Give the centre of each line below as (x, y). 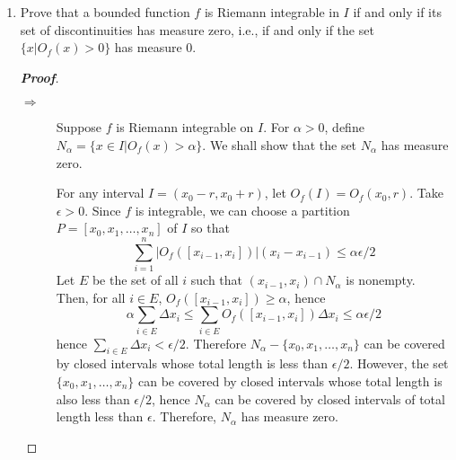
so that (210, 228)
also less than (93, 398)
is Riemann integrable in (272, 12)
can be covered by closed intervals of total (330, 398)
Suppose (79, 127)
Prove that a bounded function (105, 12)
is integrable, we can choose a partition (242, 210)
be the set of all (135, 280)
